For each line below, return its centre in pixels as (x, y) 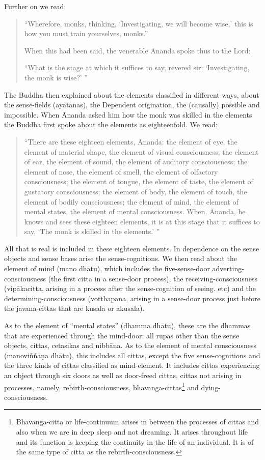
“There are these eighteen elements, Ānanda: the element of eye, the (131, 141)
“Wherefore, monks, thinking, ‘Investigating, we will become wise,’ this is (139, 23)
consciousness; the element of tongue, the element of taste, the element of (139, 181)
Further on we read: (35, 6)
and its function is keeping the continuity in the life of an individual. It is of (135, 441)
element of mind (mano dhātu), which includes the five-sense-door (107, 268)
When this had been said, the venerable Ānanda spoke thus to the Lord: (137, 50)
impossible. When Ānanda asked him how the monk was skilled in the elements (128, 114)
